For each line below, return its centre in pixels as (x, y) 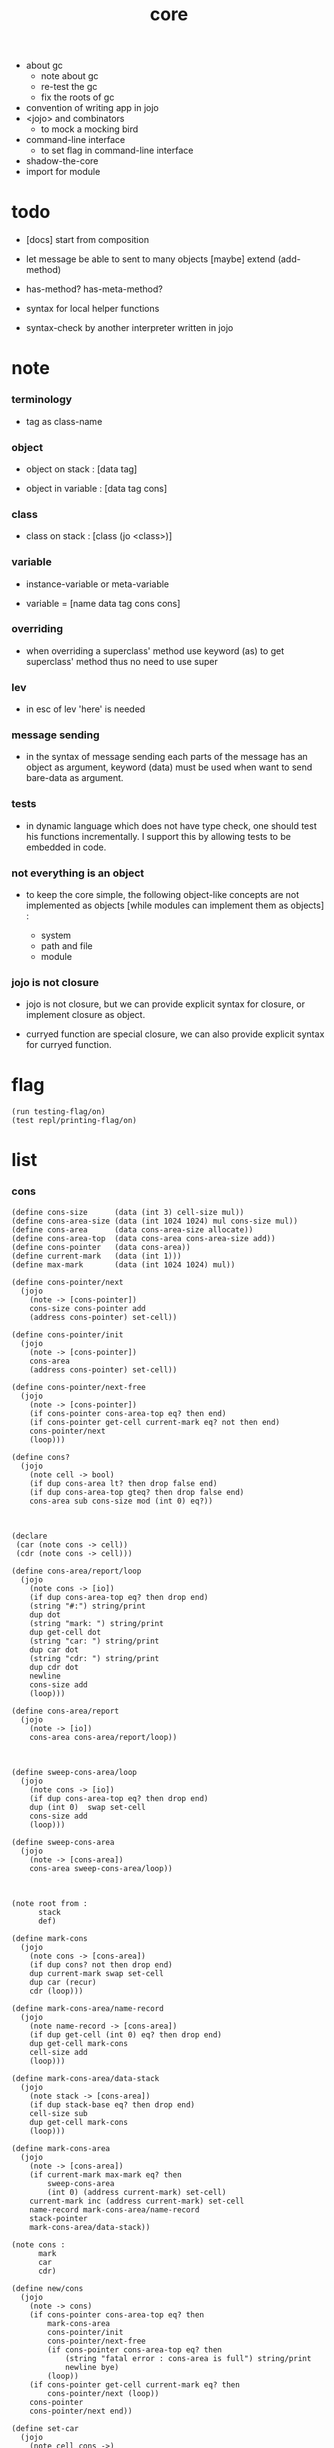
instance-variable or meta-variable (97, 584)
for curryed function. (69, 1045)
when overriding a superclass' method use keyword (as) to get (154, 650)
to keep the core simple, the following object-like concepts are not (162, 894)
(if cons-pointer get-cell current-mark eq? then (135, 2384)
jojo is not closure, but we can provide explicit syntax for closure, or (165, 1004)
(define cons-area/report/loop (76, 1571)
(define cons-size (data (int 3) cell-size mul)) (128, 1212)
